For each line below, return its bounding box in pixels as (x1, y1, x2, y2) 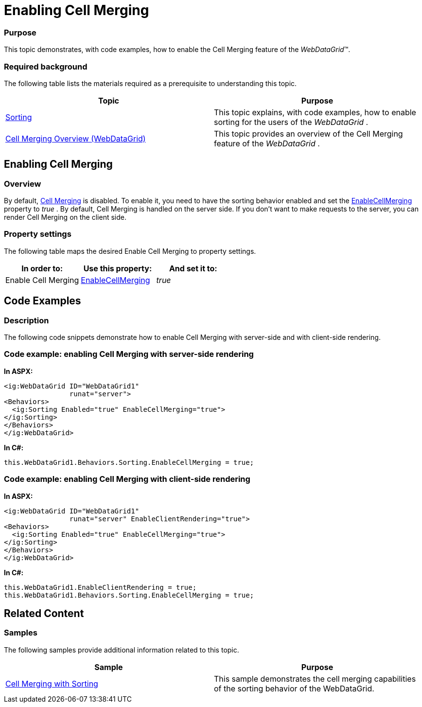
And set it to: (169, 263, 217, 273)
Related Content (4, 607, 84, 619)
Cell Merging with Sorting (5, 678, 98, 689)
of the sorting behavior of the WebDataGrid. (214, 683, 374, 693)
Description (4, 315, 49, 325)
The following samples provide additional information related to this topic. (4, 645, 239, 654)
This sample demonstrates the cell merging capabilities (214, 673, 416, 684)
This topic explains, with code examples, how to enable (214, 107, 416, 117)
